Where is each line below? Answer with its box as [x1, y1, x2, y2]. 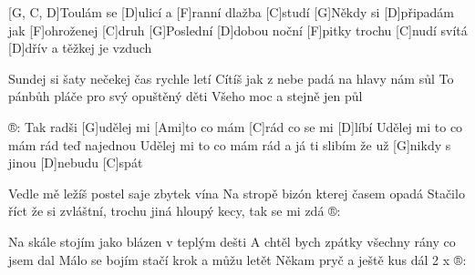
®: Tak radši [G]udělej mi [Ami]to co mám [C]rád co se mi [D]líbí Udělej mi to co [8, 117, 463, 136]
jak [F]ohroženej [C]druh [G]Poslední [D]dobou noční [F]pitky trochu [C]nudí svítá [8, 20, 468, 39]
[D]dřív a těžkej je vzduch [8, 38, 152, 57]
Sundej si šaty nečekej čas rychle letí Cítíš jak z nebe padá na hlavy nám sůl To [8, 68, 454, 87]
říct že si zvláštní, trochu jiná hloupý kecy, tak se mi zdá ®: [8, 201, 341, 220]
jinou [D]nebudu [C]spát [8, 153, 143, 172]
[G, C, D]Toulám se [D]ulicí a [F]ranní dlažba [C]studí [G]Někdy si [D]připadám [8, 3, 455, 21]
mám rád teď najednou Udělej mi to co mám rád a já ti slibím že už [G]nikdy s [8, 135, 451, 154]
